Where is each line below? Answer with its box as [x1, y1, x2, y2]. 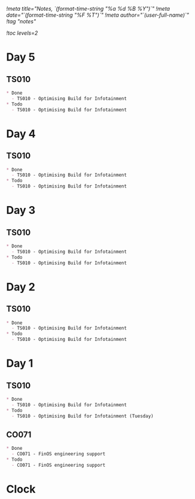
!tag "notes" [6, 18, 36, 25]
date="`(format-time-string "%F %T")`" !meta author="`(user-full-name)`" [6, 11, 190, 19]
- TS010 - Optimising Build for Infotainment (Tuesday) [11, 413, 154, 419]
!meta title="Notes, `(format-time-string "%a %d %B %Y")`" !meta [6, 5, 170, 12]
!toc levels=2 [6, 29, 38, 37]
